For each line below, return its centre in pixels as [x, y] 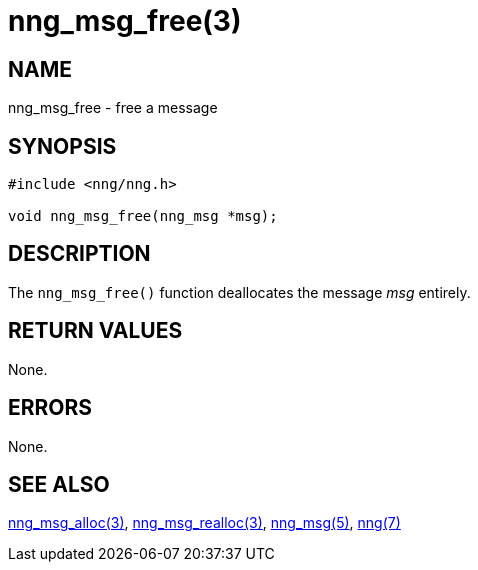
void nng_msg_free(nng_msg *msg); [143, 216]
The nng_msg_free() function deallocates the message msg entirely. [239, 292]
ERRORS [50, 408]
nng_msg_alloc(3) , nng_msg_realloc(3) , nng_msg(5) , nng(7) [204, 523]
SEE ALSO [59, 484]
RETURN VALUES [95, 331]
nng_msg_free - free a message [113, 108]
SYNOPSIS [62, 146]
